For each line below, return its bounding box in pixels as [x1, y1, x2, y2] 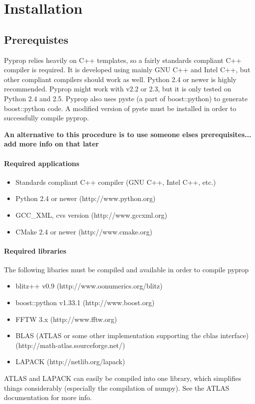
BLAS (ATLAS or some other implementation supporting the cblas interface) [15, 330, 249, 341]
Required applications [4, 158, 80, 168]
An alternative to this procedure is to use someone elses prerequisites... [4, 129, 252, 139]
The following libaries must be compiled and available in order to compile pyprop [4, 264, 249, 274]
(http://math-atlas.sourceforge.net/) [15, 340, 125, 350]
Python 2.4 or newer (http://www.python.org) [15, 193, 156, 203]
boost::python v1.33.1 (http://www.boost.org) [15, 297, 155, 308]
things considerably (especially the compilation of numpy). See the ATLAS [4, 382, 229, 393]
